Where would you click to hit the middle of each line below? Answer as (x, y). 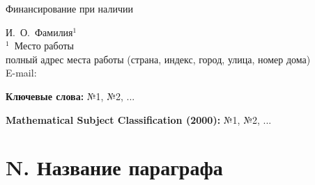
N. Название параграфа (114, 167)
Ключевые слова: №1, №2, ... (70, 96)
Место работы (44, 46)
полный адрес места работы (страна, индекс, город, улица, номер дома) (158, 59)
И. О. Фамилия (39, 32)
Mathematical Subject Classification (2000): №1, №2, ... (139, 119)
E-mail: (21, 73)
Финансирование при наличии (69, 8)
